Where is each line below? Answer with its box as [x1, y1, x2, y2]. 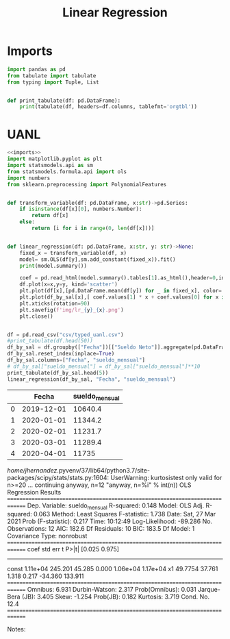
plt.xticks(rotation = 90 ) [19, 300, 90, 307]
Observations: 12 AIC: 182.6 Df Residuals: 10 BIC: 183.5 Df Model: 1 [7, 525, 195, 533]
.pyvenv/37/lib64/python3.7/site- [57, 466, 151, 474]
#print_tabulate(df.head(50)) [7, 338, 94, 344]
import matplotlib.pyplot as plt [7, 155, 103, 162]
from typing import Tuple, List [7, 79, 99, 86]
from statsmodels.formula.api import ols [7, 168, 127, 175]
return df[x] [31, 212, 69, 219]
